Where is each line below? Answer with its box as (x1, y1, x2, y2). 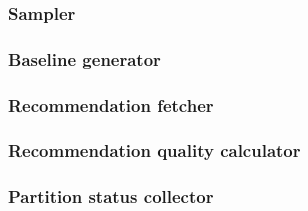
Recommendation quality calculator (8, 138, 301, 163)
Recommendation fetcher (8, 92, 214, 117)
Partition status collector (8, 184, 214, 209)
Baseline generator (8, 46, 161, 71)
